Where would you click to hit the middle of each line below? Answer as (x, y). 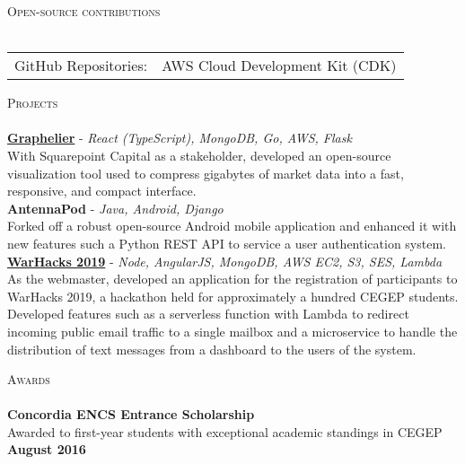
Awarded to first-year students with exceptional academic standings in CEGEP (225, 431)
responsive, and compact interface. (102, 191)
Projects (33, 103)
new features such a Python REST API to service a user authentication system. (227, 243)
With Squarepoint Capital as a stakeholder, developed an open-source (199, 155)
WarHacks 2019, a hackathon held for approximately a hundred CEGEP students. (233, 296)
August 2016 (47, 449)
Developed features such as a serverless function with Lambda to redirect (208, 314)
